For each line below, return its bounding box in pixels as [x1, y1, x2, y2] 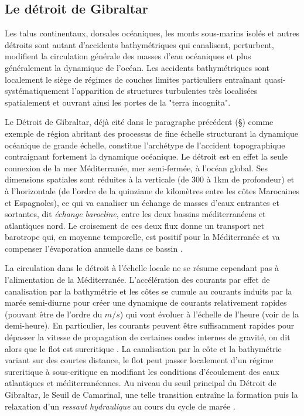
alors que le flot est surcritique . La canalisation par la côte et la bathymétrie [5, 342, 282, 354]
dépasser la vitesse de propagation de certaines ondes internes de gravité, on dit [5, 331, 291, 343]
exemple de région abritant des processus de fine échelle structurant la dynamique [5, 127, 299, 139]
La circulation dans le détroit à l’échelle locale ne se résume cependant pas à [5, 262, 279, 274]
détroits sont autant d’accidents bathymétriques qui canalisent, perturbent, [5, 38, 274, 50]
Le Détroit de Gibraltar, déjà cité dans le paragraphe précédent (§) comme [5, 116, 274, 128]
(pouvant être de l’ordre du [5, 307, 103, 320]
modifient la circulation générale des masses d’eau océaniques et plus [5, 50, 251, 62]
